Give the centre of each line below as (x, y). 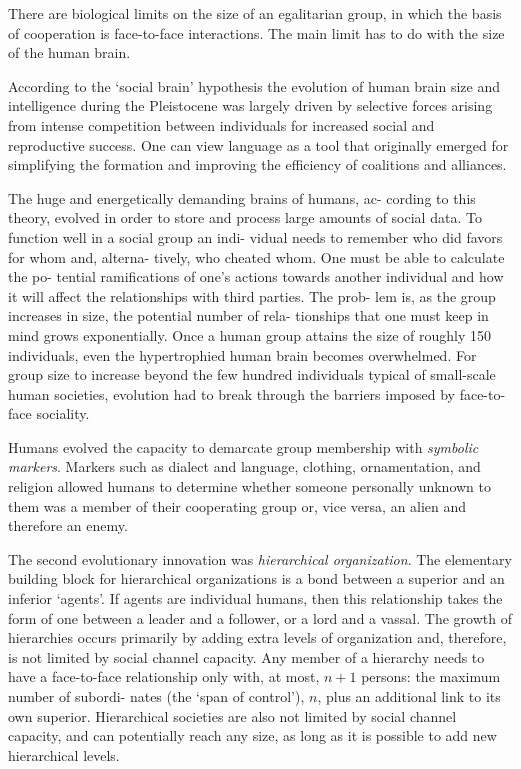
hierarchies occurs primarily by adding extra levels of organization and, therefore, (257, 637)
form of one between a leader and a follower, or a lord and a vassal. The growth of (260, 617)
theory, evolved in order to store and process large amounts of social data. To (245, 217)
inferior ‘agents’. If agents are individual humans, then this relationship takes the (255, 598)
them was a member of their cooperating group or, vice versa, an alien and (237, 505)
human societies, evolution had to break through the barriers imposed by (231, 393)
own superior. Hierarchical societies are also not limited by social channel (232, 715)
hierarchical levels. (64, 754)
